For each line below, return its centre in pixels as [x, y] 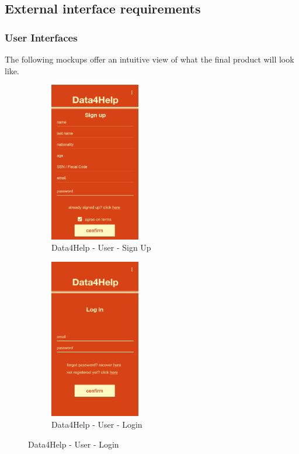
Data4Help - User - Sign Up [101, 247]
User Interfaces [41, 37]
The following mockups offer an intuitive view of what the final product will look [149, 59]
